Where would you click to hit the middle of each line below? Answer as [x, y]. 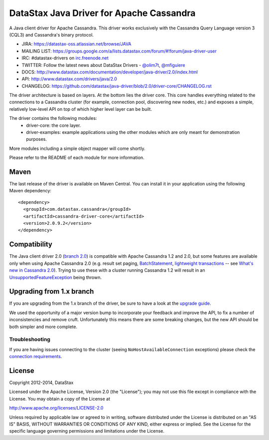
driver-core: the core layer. [54, 125]
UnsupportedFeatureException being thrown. [56, 277]
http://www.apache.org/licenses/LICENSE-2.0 [56, 408]
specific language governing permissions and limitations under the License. [87, 431]
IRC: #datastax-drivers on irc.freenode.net [65, 58]
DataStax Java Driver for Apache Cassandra [102, 13]
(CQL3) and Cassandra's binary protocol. [52, 34]
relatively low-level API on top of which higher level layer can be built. [80, 109]
